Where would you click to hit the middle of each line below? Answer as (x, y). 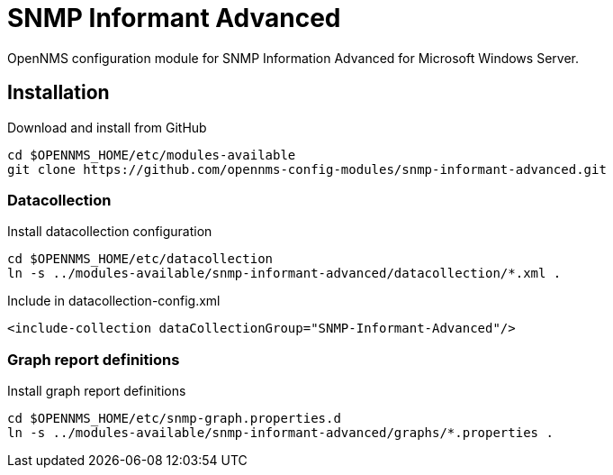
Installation (59, 93)
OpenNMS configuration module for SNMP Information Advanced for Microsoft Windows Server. (293, 58)
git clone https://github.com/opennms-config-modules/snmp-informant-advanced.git (307, 169)
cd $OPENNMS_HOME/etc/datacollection (140, 259)
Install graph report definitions (97, 391)
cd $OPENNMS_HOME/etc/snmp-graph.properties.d (174, 419)
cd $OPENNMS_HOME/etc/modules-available (152, 155)
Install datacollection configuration (110, 232)
